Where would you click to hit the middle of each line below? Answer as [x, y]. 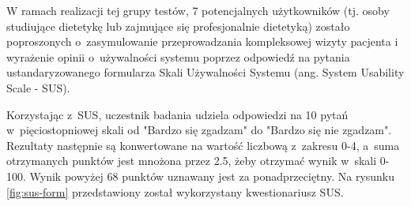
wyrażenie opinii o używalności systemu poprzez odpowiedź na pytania [178, 56]
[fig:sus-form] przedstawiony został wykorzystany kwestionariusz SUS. [175, 191]
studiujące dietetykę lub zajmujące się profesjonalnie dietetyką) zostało [178, 26]
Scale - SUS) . [38, 87]
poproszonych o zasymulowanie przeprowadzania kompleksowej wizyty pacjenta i [202, 41]
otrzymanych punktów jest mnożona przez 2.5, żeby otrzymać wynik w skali [192, 161]
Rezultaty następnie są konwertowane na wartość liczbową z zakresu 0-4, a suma [203, 145]
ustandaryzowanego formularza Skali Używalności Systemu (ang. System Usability [205, 72]
